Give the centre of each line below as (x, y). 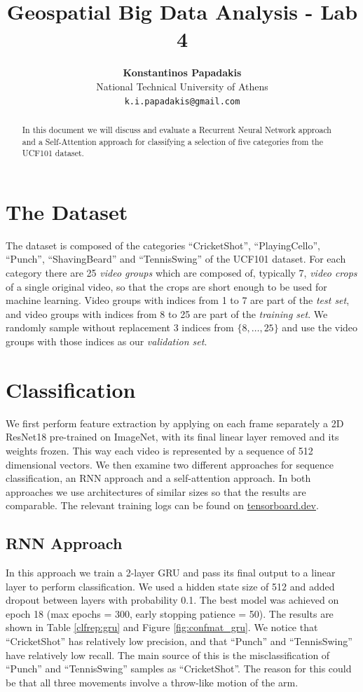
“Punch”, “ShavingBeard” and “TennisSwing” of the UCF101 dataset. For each (176, 259)
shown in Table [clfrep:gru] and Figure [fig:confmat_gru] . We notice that (162, 627)
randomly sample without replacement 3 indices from (120, 327)
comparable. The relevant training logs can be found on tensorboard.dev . (162, 505)
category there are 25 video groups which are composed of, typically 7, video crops (181, 273)
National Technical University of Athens (182, 86)
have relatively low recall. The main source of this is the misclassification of (168, 655)
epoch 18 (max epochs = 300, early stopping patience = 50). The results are (170, 613)
